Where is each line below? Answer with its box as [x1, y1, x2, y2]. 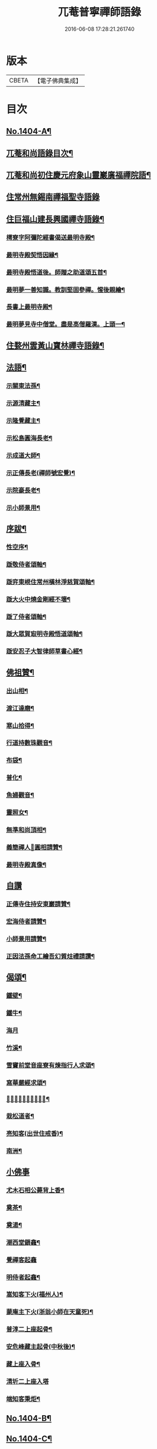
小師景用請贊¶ [6, 935, 46, 943]
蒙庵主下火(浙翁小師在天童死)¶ [6, 1308, 94, 1316]
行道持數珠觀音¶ [6, 739, 53, 747]
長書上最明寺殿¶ [6, 303, 53, 311]
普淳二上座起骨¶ [6, 1325, 53, 1333]
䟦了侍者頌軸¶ [6, 612, 46, 620]
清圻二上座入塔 [6, 1377, 49, 1386]
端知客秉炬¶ [6, 1394, 40, 1403]
